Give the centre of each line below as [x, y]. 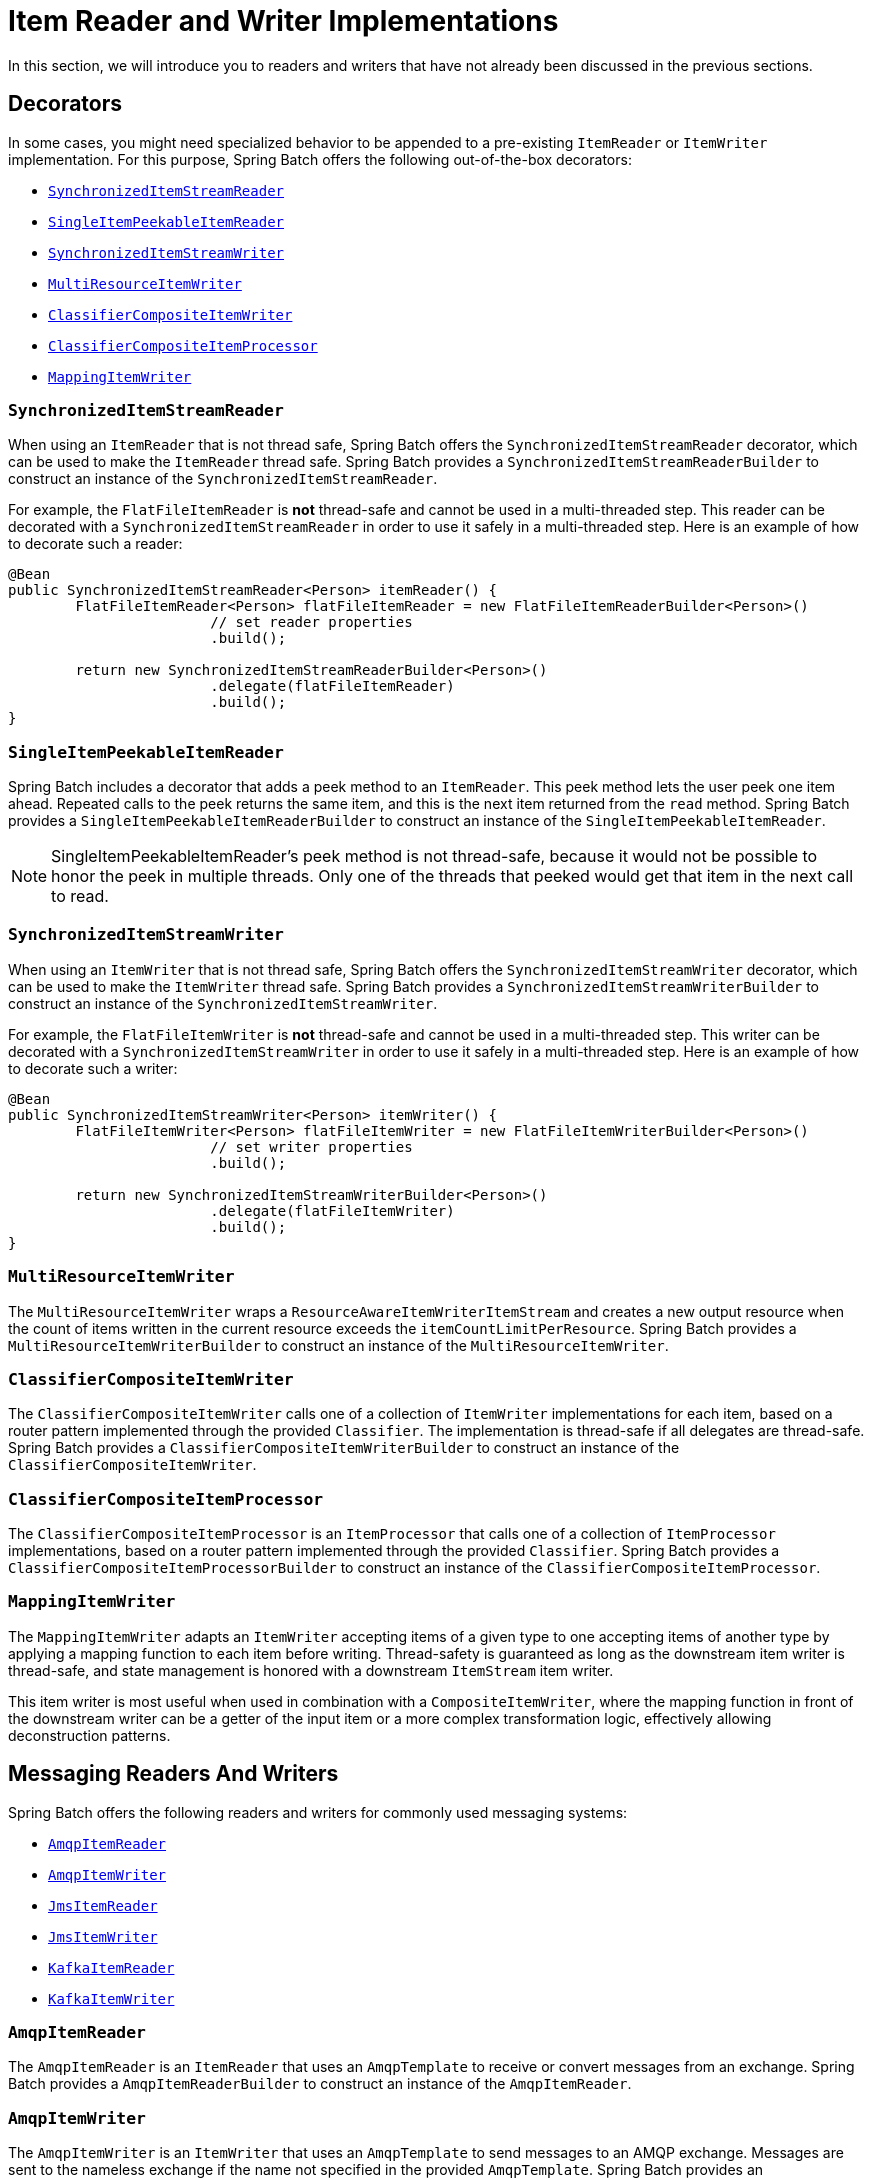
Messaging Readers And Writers [173, 1774]
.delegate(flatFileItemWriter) [332, 1210]
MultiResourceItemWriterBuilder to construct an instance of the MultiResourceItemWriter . [338, 1345]
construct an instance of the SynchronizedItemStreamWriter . [223, 1003]
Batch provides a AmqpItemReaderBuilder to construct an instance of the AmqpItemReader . [320, 2084]
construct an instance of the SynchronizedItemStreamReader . [223, 479]
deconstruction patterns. [89, 1735]
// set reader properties [311, 622]
